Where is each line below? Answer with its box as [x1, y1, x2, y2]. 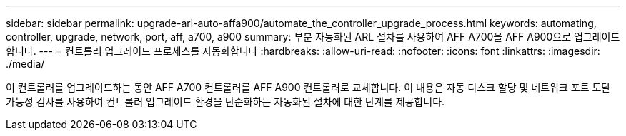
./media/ [6, 58, 45, 70]
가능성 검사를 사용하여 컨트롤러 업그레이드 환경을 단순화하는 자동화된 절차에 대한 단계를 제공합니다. [6, 95, 445, 108]
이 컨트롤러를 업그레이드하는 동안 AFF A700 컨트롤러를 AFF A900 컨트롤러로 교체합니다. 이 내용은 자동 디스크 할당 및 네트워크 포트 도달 [6, 81, 611, 93]
